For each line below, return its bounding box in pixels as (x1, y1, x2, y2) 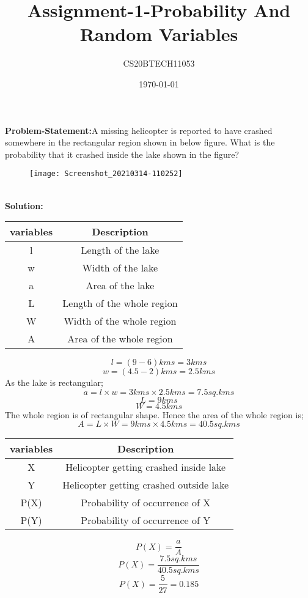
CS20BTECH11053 (123, 57, 195, 70)
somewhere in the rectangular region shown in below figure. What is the (5, 136, 275, 149)
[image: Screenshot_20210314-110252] (29, 169, 183, 179)
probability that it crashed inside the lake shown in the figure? (5, 147, 240, 160)
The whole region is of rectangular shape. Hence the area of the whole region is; (5, 408, 304, 421)
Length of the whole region (62, 296, 178, 311)
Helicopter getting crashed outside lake (62, 478, 229, 492)
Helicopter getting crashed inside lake (65, 460, 226, 474)
